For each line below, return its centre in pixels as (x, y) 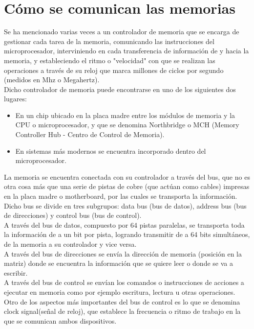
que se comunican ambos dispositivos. (60, 320)
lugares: (15, 99)
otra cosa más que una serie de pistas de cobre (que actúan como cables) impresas (127, 186)
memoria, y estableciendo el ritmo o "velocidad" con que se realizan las (110, 60)
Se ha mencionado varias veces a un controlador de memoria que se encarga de (122, 32)
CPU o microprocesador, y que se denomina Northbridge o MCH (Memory (127, 125)
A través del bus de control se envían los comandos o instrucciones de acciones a (124, 282)
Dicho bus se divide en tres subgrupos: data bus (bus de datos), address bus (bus (125, 205)
